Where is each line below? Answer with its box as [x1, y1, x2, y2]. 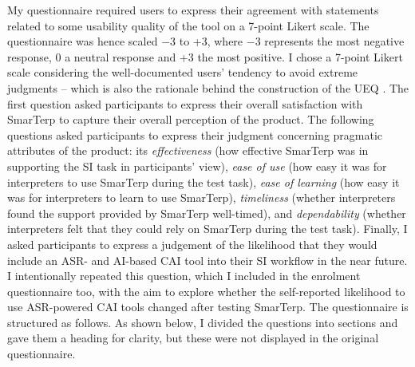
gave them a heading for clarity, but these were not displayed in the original [7, 330, 379, 346]
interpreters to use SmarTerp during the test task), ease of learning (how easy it [7, 173, 400, 190]
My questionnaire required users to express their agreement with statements [7, 2, 379, 18]
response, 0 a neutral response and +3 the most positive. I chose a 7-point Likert [7, 48, 403, 65]
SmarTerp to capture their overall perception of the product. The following [7, 111, 374, 128]
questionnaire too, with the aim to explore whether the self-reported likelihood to [7, 282, 405, 299]
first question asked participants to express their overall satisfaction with [7, 95, 363, 112]
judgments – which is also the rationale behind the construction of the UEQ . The [7, 79, 409, 96]
